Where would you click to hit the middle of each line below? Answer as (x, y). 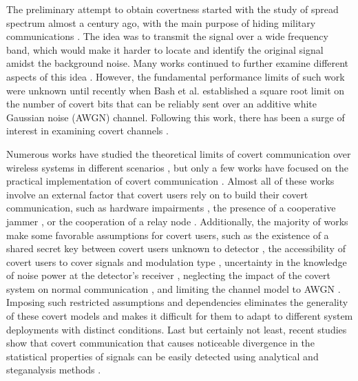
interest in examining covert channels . (87, 131)
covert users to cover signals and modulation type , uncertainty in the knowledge (177, 261)
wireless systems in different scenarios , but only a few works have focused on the (178, 167)
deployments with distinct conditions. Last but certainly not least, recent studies (177, 329)
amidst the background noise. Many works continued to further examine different (178, 63)
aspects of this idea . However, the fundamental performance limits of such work (176, 76)
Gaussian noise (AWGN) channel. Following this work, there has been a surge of (176, 117)
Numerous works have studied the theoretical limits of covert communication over (179, 153)
